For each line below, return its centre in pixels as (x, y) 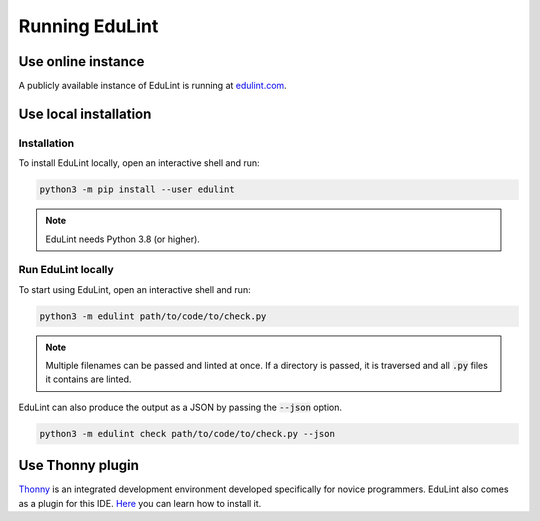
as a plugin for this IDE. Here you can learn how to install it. (140, 503)
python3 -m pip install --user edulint (137, 189)
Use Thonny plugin (79, 465)
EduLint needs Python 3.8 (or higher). (122, 239)
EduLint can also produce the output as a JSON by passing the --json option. (180, 407)
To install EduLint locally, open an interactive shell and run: (139, 163)
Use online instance (81, 61)
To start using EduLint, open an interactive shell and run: (134, 289)
